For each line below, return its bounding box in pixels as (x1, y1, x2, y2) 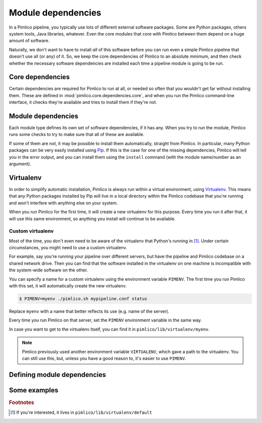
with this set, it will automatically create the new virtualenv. (9, 283, 127, 288)
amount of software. (9, 38, 49, 44)
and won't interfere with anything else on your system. (9, 200, 118, 206)
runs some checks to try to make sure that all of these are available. (9, 132, 145, 137)
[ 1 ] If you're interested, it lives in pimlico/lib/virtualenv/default (10, 409, 152, 415)
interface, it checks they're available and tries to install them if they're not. (9, 100, 157, 105)
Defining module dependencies (9, 371, 106, 379)
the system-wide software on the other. (9, 267, 88, 273)
